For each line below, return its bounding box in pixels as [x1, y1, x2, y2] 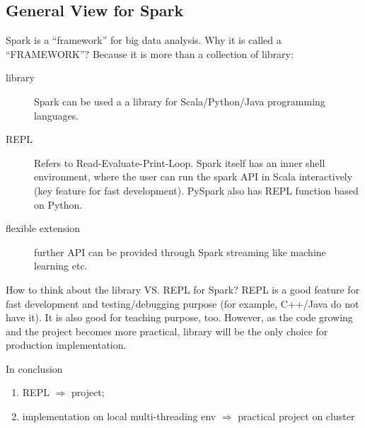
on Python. [34, 197, 83, 212]
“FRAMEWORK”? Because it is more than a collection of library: [6, 46, 294, 61]
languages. [34, 108, 79, 122]
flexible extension [6, 221, 81, 236]
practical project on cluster [238, 409, 355, 424]
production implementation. [6, 337, 127, 352]
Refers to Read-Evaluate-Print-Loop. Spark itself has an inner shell [34, 155, 325, 170]
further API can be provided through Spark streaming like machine [34, 244, 326, 259]
